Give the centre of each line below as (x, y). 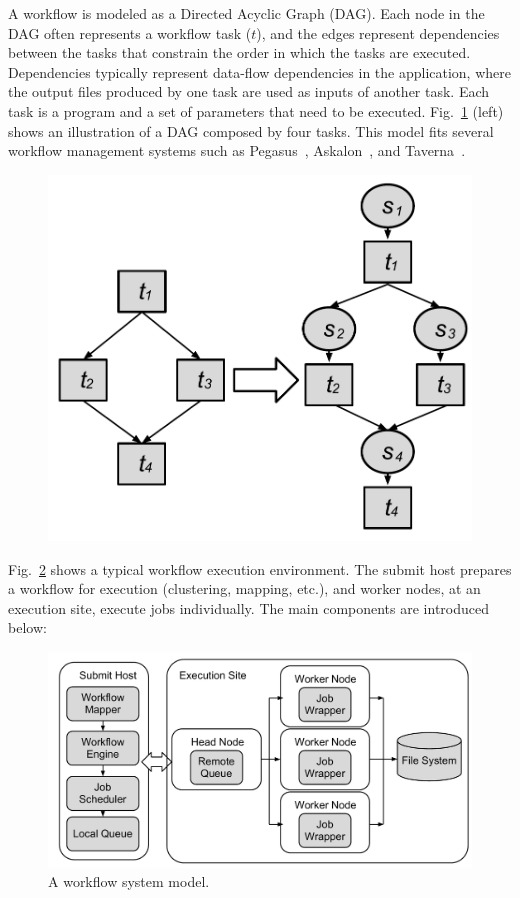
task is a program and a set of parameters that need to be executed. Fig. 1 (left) (256, 110)
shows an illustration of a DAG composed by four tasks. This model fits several (251, 130)
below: (27, 627)
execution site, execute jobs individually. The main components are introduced (248, 607)
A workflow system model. (129, 881)
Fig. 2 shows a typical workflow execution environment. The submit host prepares (260, 568)
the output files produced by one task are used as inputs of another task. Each (249, 91)
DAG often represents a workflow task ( (130, 32)
